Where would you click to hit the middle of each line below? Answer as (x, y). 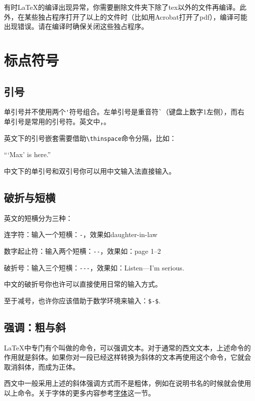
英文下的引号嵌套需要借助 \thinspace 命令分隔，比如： (90, 138)
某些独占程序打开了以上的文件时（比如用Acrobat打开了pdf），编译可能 (136, 16)
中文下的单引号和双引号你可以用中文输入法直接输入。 (90, 171)
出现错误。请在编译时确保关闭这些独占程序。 (76, 26)
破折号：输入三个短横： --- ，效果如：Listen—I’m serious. (94, 267)
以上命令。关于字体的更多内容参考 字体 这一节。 (79, 393)
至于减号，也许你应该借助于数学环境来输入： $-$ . (82, 300)
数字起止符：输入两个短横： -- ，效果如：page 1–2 (82, 251)
